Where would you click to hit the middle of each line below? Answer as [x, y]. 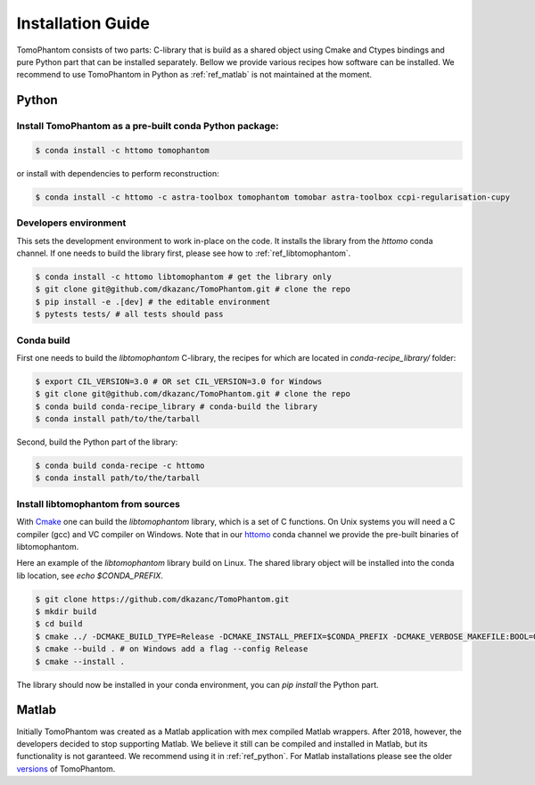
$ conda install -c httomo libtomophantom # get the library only [183, 277]
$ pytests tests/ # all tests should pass [129, 315]
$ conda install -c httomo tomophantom [122, 150]
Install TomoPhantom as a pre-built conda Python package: [148, 127]
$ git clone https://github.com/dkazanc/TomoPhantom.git [162, 599]
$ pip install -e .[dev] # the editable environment [153, 302]
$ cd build [59, 624]
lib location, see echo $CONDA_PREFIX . [90, 576]
